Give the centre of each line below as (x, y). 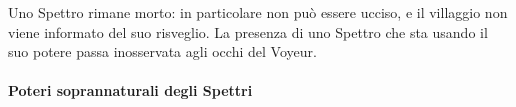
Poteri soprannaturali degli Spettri (130, 90)
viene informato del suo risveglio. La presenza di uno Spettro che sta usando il (248, 31)
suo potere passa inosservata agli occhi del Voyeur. (162, 51)
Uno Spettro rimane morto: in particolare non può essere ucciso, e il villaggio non (258, 12)
